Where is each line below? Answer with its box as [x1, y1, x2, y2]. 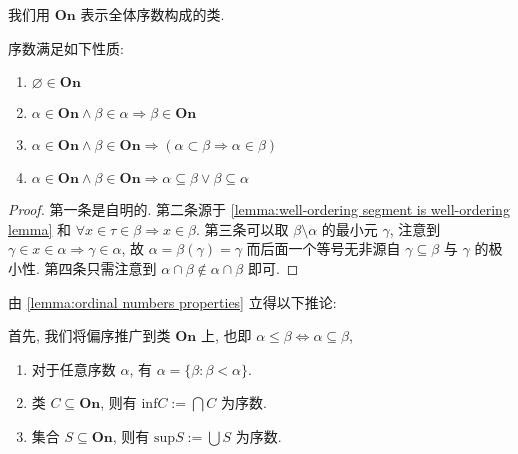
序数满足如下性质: [8, 37, 124, 58]
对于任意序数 [31, 358, 116, 379]
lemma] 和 [8, 218, 71, 239]
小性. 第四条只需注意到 [8, 257, 157, 278]
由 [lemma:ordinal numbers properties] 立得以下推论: [8, 291, 337, 312]
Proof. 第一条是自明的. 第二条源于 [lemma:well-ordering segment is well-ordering [8, 199, 510, 220]
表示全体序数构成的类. [80, 4, 225, 24]
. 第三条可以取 [196, 218, 289, 239]
